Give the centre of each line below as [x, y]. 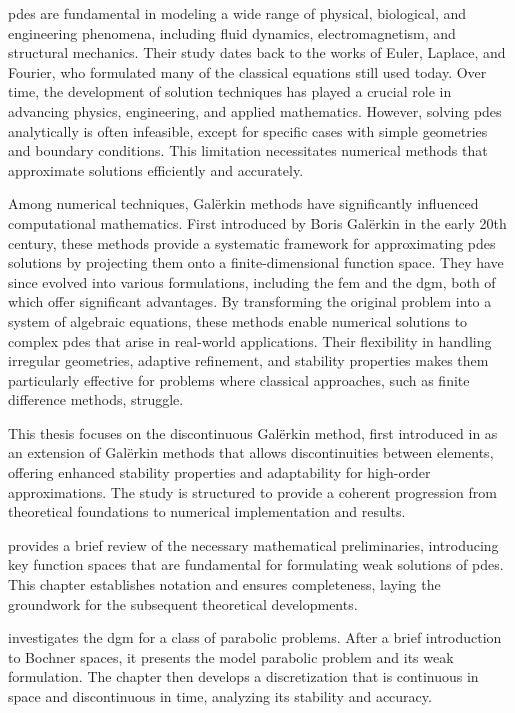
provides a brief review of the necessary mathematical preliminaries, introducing [253, 544]
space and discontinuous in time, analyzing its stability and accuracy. [220, 696]
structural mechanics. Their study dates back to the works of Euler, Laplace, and [257, 52]
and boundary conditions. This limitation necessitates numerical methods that [248, 150]
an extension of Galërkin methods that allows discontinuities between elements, [251, 452]
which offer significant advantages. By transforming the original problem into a [250, 301]
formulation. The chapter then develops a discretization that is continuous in [243, 676]
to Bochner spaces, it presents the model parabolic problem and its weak [231, 656]
